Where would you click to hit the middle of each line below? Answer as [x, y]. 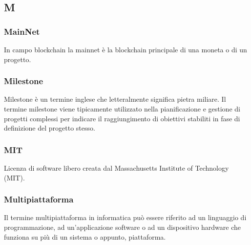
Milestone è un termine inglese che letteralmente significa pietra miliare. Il [115, 99]
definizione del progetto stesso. [50, 128]
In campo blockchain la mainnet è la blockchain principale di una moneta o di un [125, 49]
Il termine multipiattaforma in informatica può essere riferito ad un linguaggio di [125, 217]
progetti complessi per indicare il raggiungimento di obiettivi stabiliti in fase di [122, 118]
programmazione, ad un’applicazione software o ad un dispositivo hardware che [122, 227]
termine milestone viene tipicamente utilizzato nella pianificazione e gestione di [122, 109]
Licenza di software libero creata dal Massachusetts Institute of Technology [116, 168]
